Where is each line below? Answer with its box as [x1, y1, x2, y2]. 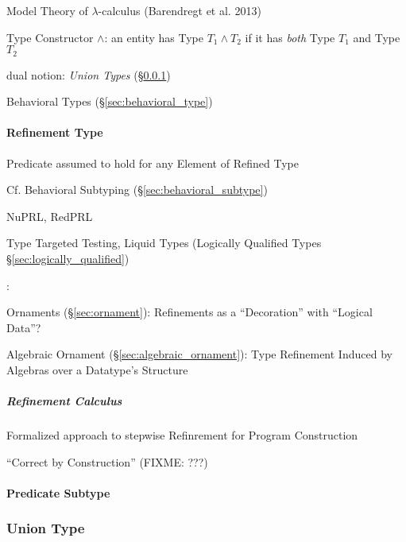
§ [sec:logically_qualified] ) [6, 250, 130, 266]
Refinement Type [6, 124, 103, 141]
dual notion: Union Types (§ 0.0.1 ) [6, 66, 171, 83]
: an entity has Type [104, 29, 203, 45]
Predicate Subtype [6, 484, 110, 501]
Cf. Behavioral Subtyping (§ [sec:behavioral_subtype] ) [6, 181, 268, 198]
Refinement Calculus [6, 393, 122, 409]
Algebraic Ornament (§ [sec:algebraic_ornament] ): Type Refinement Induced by [6, 346, 392, 362]
